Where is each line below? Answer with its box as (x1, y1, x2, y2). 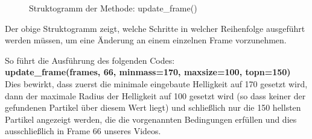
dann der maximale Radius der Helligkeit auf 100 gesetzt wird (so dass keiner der (5, 89, 306, 102)
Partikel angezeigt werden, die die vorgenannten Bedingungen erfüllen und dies (5, 113, 297, 125)
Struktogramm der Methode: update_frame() (29, 2, 197, 14)
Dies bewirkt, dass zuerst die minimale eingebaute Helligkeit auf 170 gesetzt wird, (5, 77, 308, 90)
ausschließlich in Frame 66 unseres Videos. (5, 125, 161, 137)
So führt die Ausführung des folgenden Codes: (5, 54, 175, 66)
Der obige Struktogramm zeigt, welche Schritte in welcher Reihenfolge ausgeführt (5, 22, 305, 34)
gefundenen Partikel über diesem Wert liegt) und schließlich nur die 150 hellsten (5, 101, 301, 114)
